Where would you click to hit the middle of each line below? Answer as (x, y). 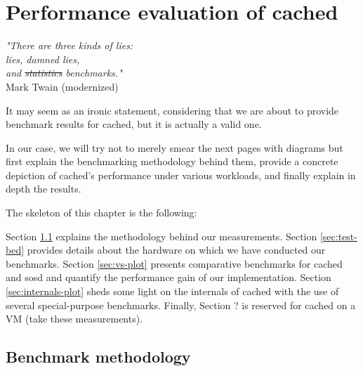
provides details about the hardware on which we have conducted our (176, 250)
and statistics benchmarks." (64, 73)
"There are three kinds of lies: (70, 45)
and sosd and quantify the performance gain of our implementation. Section (169, 277)
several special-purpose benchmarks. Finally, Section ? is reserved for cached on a (181, 305)
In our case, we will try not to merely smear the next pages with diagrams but (174, 147)
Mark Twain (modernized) (62, 86)
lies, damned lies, (43, 59)
